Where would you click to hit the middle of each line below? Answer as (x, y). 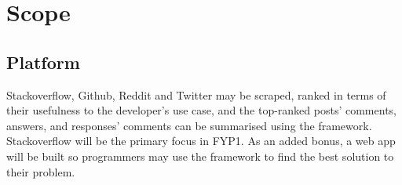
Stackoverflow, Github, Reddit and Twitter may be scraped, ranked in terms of (196, 94)
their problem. (41, 171)
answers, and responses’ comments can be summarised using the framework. (189, 125)
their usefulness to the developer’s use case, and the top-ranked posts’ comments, (201, 110)
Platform (43, 62)
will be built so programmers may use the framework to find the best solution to (200, 156)
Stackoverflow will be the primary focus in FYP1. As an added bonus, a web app (201, 141)
